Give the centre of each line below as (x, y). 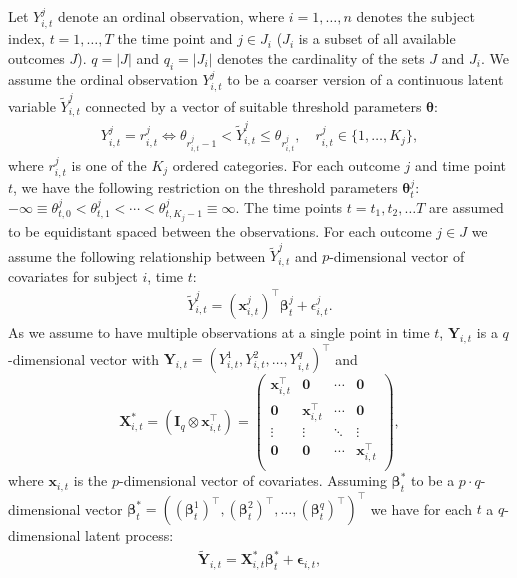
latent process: (129, 535)
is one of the (109, 164)
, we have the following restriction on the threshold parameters (205, 187)
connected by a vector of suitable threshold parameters (253, 105)
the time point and (175, 38)
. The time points (289, 206)
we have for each (421, 508)
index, (26, 38)
